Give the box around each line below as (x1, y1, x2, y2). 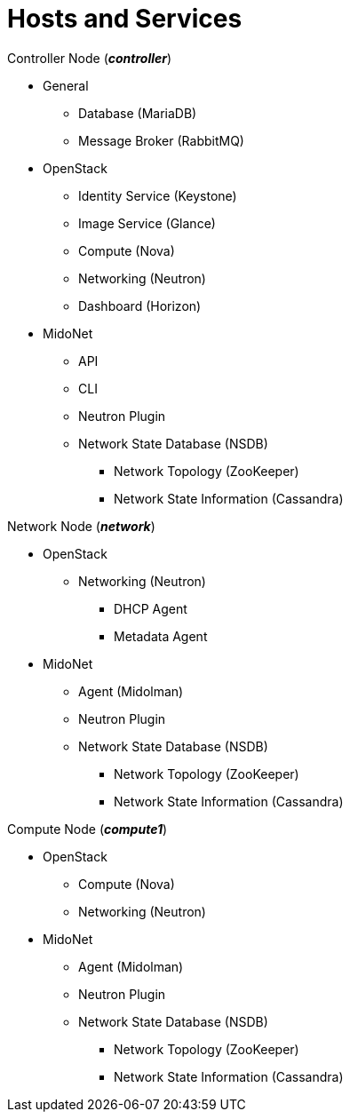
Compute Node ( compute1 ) (7, 821, 168, 837)
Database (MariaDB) (78, 105, 197, 121)
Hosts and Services (7, 4, 243, 34)
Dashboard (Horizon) (78, 298, 202, 313)
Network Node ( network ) (7, 518, 155, 534)
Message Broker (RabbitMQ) (78, 132, 244, 148)
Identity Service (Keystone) (78, 187, 237, 203)
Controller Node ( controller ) (7, 50, 172, 66)
